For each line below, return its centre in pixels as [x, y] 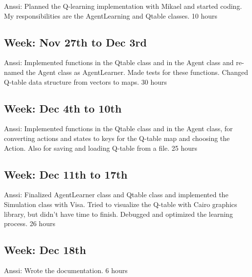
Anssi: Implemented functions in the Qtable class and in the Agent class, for [118, 128]
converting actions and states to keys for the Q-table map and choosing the [117, 138]
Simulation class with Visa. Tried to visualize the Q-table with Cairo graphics [121, 204]
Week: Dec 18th [45, 250]
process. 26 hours [30, 223]
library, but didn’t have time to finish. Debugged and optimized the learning [118, 214]
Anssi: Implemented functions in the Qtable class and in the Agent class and [119, 62]
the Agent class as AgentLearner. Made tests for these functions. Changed [137, 72]
